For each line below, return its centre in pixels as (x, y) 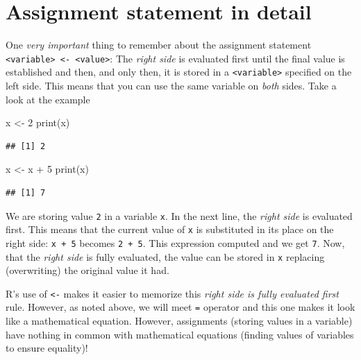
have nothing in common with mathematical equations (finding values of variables (180, 334)
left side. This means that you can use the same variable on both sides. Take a (171, 86)
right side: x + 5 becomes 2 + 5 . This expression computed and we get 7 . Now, (175, 242)
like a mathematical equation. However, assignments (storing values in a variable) (179, 321)
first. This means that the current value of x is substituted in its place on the (170, 229)
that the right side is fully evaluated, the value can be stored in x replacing (165, 256)
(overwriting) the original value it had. (87, 270)
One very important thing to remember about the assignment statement (159, 45)
